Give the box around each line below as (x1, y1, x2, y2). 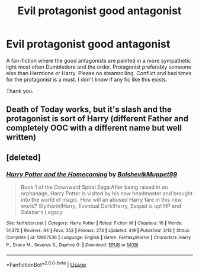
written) (6, 132, 37, 143)
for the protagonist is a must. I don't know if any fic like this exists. (6, 76, 168, 83)
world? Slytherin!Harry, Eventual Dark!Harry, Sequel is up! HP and (20, 202, 182, 209)
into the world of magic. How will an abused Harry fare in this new (20, 196, 182, 204)
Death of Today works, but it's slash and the (6, 105, 172, 115)
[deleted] (6, 152, 41, 162)
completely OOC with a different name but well (6, 123, 182, 133)
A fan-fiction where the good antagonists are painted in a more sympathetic (6, 57, 191, 64)
